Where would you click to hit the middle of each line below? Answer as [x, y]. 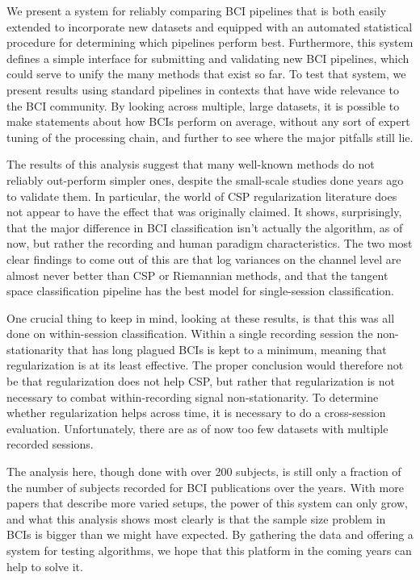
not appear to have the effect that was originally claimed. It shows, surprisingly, [204, 212]
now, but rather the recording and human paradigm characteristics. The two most [210, 243]
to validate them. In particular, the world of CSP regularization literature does [202, 196]
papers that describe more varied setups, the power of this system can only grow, [207, 503]
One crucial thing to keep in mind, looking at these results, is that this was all [201, 317]
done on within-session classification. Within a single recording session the [190, 334]
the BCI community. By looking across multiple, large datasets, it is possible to [203, 105]
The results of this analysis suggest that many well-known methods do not [191, 164]
